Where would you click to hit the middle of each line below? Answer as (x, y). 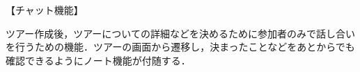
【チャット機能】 (45, 10)
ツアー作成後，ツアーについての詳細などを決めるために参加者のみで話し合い (180, 33)
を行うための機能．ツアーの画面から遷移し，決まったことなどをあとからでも (180, 47)
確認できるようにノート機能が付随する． (98, 60)
